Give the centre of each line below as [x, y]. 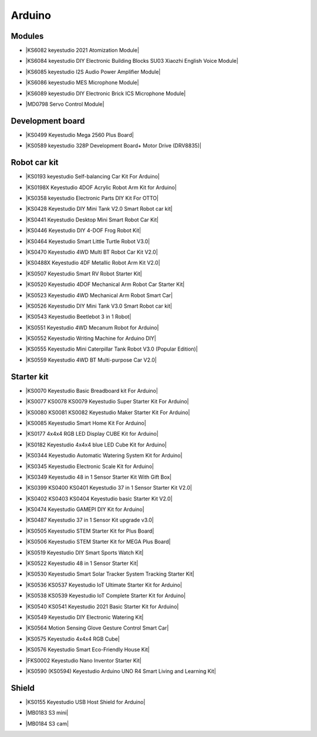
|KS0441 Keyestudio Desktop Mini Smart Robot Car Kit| [92, 220]
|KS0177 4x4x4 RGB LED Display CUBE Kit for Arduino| [92, 434]
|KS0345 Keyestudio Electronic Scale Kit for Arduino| [90, 466]
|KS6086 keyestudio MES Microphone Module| [82, 83]
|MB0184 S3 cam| [47, 723]
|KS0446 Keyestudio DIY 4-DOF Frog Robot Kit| [83, 230]
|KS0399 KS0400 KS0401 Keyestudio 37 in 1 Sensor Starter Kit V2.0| [109, 488]
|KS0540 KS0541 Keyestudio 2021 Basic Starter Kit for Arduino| [102, 606]
